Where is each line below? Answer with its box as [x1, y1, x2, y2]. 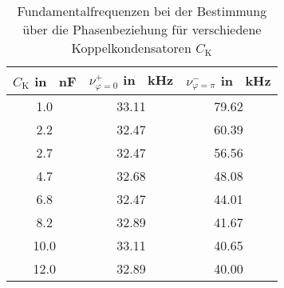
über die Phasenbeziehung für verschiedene [22, 20, 262, 38]
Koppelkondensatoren [71, 38, 191, 57]
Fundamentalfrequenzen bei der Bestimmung [17, 2, 267, 20]
